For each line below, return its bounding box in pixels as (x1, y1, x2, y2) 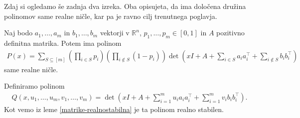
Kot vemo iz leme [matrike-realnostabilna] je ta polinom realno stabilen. (4, 104, 224, 114)
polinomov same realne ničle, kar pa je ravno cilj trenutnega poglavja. (4, 10, 217, 21)
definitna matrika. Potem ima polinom (4, 37, 122, 48)
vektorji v (100, 27, 130, 38)
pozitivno (216, 27, 245, 38)
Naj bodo (4, 27, 33, 38)
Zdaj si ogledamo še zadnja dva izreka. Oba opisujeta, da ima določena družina (4, 1, 246, 11)
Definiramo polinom (4, 81, 65, 91)
